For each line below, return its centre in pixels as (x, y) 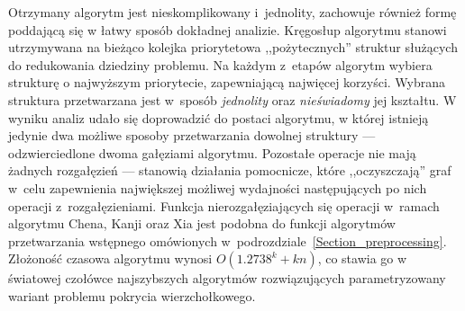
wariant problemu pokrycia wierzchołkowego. (132, 295)
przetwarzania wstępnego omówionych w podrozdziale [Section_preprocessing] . (228, 240)
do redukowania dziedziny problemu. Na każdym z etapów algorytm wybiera (220, 64)
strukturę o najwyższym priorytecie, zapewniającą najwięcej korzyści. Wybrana (227, 82)
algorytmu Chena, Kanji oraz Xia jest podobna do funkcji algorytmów (202, 223)
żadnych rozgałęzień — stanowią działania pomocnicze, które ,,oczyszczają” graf (230, 170)
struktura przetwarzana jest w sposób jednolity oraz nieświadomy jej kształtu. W (232, 99)
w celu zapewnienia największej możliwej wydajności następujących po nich (218, 187)
